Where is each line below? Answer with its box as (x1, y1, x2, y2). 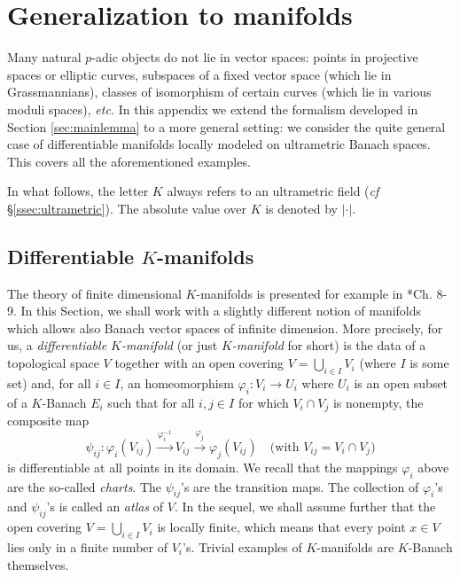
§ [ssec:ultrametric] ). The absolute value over (7, 199, 246, 217)
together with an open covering (114, 354, 285, 372)
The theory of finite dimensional (7, 284, 182, 302)
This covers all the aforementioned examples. (7, 152, 251, 170)
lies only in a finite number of (7, 537, 168, 556)
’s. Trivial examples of (182, 537, 302, 556)
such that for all (107, 393, 195, 411)
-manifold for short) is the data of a (231, 336, 426, 355)
